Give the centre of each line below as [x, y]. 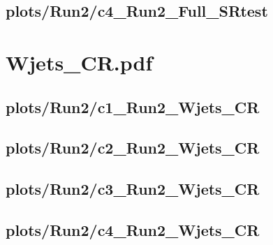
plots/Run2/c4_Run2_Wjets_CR [133, 229]
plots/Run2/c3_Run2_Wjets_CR [133, 189]
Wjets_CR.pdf [79, 62]
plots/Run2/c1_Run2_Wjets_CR [133, 106]
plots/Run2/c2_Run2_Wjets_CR [133, 148]
